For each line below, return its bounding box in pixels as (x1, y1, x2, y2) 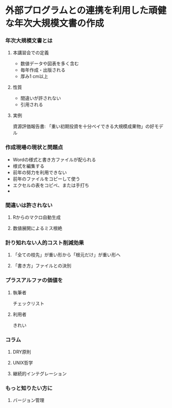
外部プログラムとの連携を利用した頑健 (5, 5, 166, 16)
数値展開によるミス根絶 (12, 225, 62, 231)
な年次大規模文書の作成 (5, 17, 104, 29)
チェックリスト (12, 300, 45, 307)
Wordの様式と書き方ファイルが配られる (12, 156, 96, 162)
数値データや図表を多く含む (20, 60, 79, 67)
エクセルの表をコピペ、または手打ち (12, 182, 90, 188)
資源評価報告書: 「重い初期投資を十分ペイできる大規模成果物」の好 (12, 124, 155, 130)
